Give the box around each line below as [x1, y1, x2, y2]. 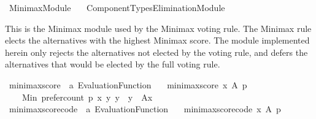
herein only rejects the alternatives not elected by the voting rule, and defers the [5, 45, 308, 58]
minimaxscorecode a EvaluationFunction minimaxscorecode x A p [9, 102, 281, 115]
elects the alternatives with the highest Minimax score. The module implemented [5, 34, 310, 47]
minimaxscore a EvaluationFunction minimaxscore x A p [9, 78, 247, 91]
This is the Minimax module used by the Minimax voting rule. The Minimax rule [5, 21, 312, 34]
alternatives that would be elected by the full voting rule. [5, 58, 220, 71]
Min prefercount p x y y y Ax [21, 90, 153, 103]
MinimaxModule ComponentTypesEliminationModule [9, 1, 225, 13]
